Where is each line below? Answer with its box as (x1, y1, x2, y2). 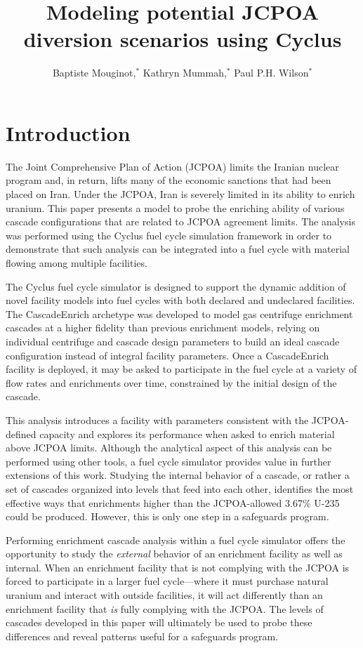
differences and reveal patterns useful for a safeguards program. (6, 628, 278, 643)
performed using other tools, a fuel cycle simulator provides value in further (6, 454, 331, 468)
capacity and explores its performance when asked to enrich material (39, 426, 335, 441)
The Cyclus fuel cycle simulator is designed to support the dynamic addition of (6, 279, 346, 293)
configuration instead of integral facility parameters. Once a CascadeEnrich (6, 348, 329, 362)
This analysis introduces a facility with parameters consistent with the (6, 412, 309, 427)
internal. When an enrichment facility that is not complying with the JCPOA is (6, 560, 350, 574)
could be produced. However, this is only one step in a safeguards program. (6, 509, 329, 524)
